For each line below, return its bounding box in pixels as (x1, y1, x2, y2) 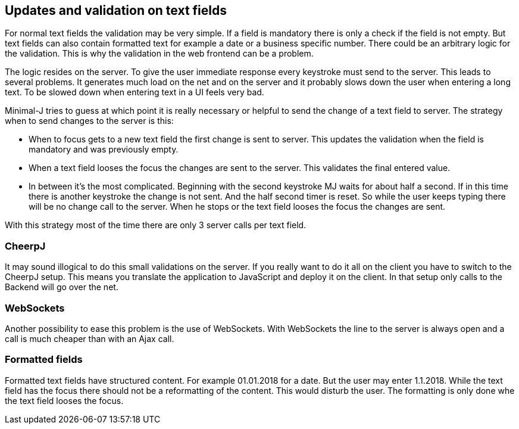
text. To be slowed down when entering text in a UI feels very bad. (5, 87, 264, 98)
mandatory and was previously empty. (29, 144, 179, 155)
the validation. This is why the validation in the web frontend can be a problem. (5, 48, 314, 59)
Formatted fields (5, 353, 83, 366)
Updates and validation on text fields (5, 3, 227, 18)
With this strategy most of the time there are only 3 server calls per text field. (5, 220, 307, 231)
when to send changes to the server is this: (5, 116, 174, 126)
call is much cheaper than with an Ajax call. (5, 333, 174, 344)
